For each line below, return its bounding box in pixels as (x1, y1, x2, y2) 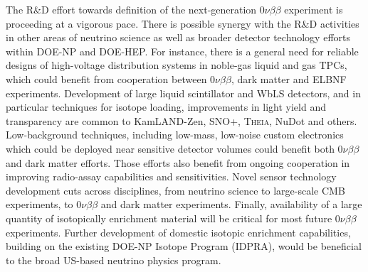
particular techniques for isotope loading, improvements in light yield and (6, 99, 326, 114)
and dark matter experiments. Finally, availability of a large (100, 197, 362, 212)
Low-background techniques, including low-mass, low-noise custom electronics (6, 127, 344, 142)
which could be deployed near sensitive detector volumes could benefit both (6, 141, 335, 156)
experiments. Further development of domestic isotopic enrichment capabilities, (6, 224, 351, 239)
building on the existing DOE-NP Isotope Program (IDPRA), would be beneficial (6, 239, 362, 254)
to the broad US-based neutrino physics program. (6, 252, 221, 267)
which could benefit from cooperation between (6, 71, 207, 86)
